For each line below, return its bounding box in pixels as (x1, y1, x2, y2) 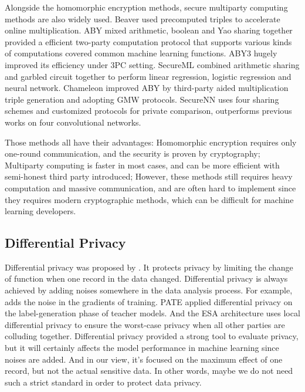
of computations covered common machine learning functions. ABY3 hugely (5, 47, 277, 59)
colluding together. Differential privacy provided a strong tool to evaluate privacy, (5, 330, 299, 342)
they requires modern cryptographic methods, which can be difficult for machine (5, 193, 294, 205)
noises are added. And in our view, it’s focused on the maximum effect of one (5, 353, 283, 365)
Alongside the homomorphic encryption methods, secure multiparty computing (5, 1, 288, 13)
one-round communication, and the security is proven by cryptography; (5, 147, 260, 160)
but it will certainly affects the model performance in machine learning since (5, 342, 279, 354)
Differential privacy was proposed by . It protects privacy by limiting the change (5, 261, 293, 273)
